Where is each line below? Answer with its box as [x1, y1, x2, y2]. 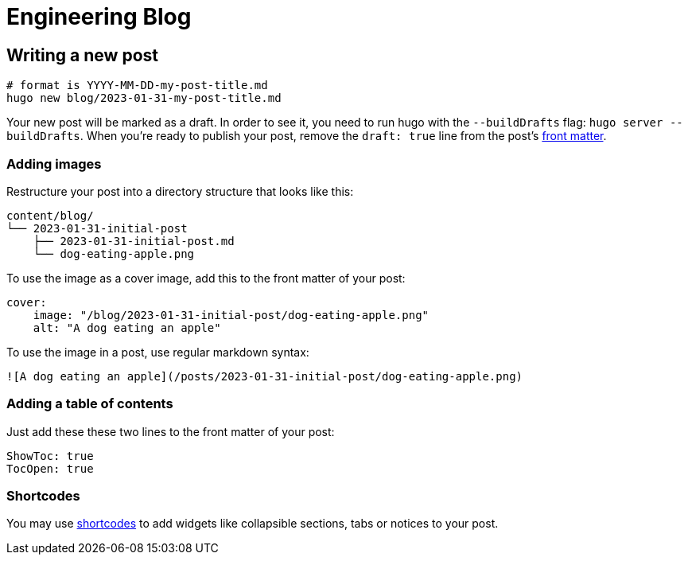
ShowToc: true [6, 449, 94, 462]
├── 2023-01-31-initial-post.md [33, 234, 235, 247]
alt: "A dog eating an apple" [33, 321, 221, 334]
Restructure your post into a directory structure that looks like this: [6, 184, 354, 198]
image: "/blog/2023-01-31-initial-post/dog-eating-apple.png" [33, 308, 430, 321]
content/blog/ [6, 208, 94, 222]
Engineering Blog [6, 3, 192, 30]
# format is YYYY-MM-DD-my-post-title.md [6, 79, 268, 92]
